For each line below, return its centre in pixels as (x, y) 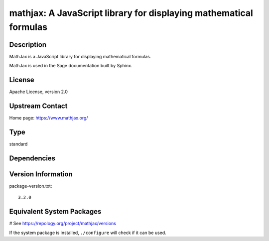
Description (28, 45)
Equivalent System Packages (55, 212)
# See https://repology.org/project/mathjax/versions (63, 224)
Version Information (41, 174)
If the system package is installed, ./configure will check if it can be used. (88, 233)
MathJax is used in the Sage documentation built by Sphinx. (71, 66)
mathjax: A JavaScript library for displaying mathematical (131, 13)
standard (18, 144)
